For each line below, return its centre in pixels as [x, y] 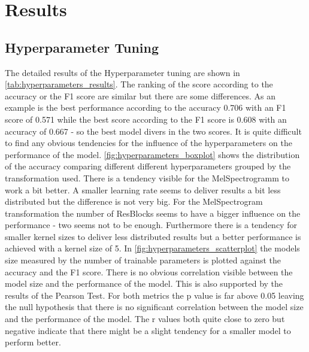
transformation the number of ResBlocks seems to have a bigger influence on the [153, 213]
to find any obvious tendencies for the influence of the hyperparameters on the [149, 143]
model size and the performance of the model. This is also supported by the [144, 283]
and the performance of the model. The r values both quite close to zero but [145, 319]
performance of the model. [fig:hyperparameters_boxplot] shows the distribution [152, 154]
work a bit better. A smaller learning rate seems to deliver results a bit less [143, 189]
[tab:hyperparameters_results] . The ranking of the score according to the [139, 84]
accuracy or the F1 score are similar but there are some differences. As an [140, 95]
